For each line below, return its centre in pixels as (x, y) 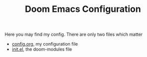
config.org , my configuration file (45, 44)
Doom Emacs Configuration (83, 9)
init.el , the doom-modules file (42, 49)
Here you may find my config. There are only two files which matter (73, 34)
